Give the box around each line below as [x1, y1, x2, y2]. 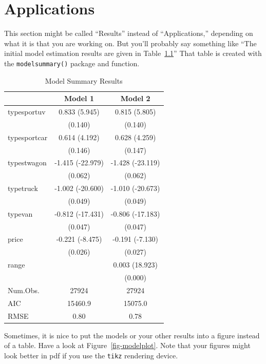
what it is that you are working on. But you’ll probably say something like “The [4, 37, 257, 48]
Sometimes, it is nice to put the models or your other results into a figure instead [4, 330, 260, 340]
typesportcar [8, 131, 48, 142]
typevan [8, 208, 33, 219]
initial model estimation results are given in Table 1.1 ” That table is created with [4, 48, 262, 59]
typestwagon [8, 157, 47, 168]
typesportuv [8, 106, 46, 117]
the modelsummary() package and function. [4, 58, 140, 68]
